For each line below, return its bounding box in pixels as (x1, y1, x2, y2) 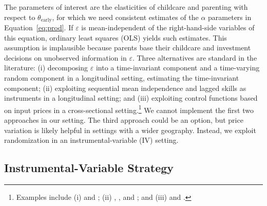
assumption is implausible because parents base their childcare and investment (4, 42, 251, 53)
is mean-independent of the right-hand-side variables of (81, 22, 255, 33)
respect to (4, 11, 35, 22)
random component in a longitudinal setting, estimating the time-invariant (4, 72, 239, 83)
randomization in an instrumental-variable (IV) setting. (4, 135, 179, 145)
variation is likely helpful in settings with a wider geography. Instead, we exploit (4, 124, 256, 135)
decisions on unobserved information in (4, 52, 127, 63)
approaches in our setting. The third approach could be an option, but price (4, 115, 243, 125)
